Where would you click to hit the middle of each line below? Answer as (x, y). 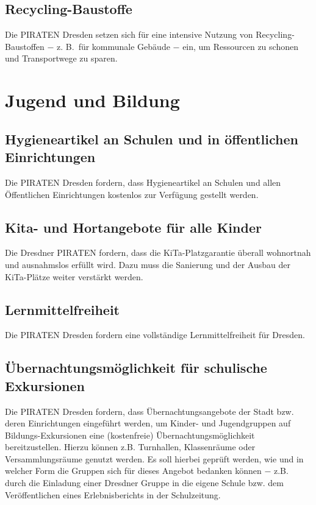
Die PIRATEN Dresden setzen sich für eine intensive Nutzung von (129, 34)
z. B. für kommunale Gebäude (113, 46)
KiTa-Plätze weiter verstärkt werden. (74, 276)
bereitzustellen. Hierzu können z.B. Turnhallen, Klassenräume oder (130, 447)
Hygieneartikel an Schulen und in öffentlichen (152, 139)
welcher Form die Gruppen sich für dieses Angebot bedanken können (133, 471)
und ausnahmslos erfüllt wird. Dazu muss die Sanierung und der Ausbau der (148, 264)
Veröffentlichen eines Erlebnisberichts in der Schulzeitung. (113, 494)
